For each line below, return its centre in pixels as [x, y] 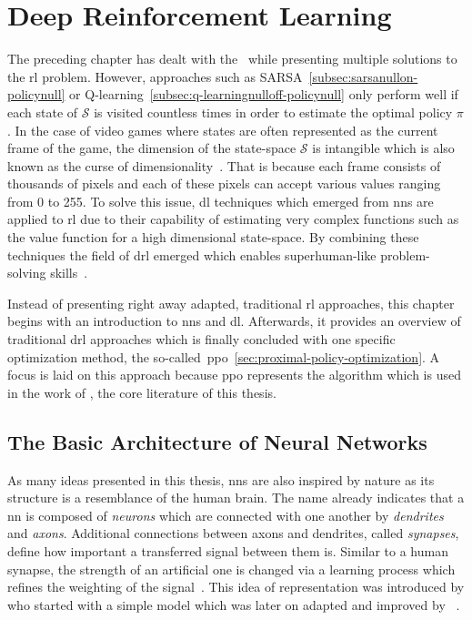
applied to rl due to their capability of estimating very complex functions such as [233, 219]
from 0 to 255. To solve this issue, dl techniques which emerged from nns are [221, 201]
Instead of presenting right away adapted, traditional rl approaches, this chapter [231, 303]
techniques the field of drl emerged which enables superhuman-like [192, 254]
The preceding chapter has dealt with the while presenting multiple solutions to [232, 59]
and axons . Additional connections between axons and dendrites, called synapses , [233, 533]
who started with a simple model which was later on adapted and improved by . [234, 604]
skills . [69, 273]
